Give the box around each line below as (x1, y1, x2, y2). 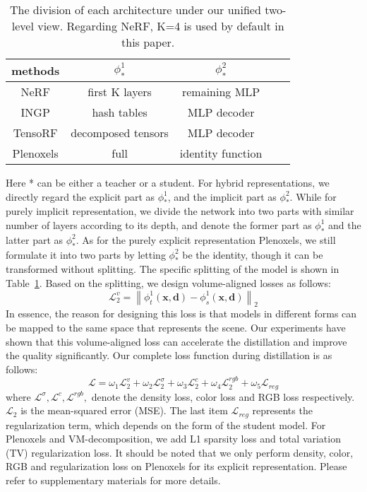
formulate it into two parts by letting (6, 247, 166, 262)
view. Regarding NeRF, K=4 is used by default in (37, 18, 284, 34)
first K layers (88, 83, 152, 100)
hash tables (92, 104, 148, 120)
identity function (179, 145, 263, 161)
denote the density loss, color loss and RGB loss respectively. (91, 389, 355, 404)
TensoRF (13, 124, 58, 141)
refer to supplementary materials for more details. (6, 473, 221, 488)
